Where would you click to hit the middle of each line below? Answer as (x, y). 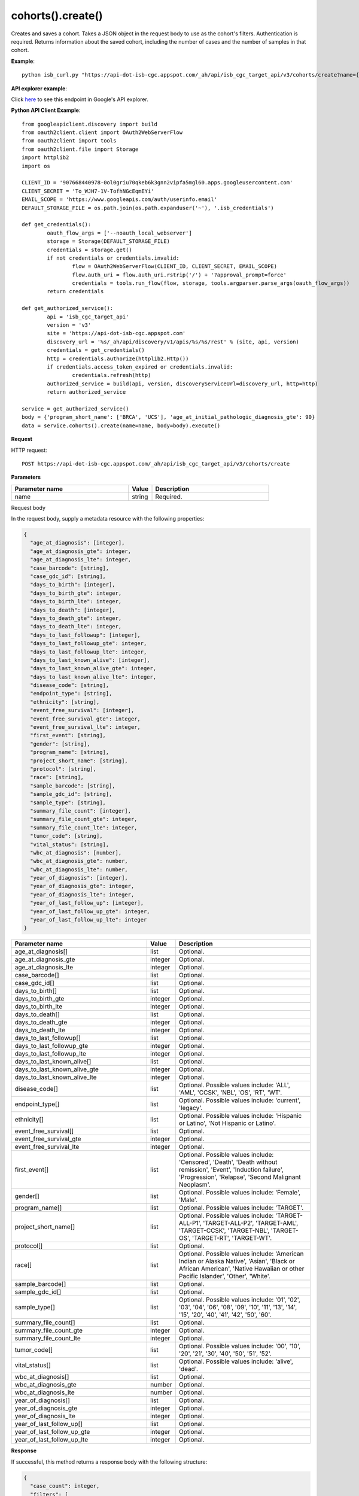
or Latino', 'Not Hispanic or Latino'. (227, 1123)
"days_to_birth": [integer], (73, 585)
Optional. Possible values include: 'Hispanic (240, 1116)
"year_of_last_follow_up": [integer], (87, 903)
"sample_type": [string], (68, 802)
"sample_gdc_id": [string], (71, 794)
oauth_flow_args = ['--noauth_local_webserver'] (120, 233)
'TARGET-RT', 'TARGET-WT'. (232, 1238)
